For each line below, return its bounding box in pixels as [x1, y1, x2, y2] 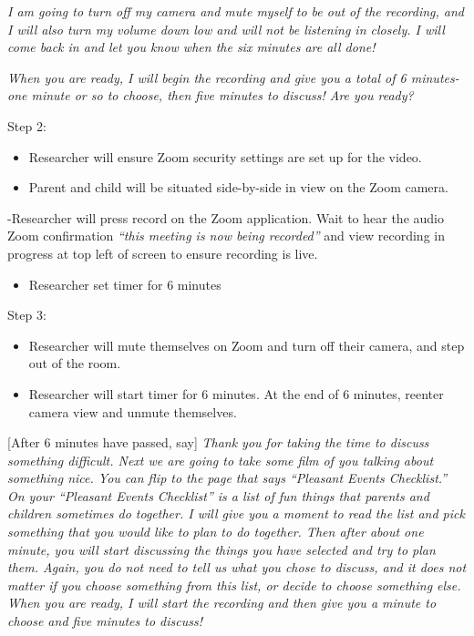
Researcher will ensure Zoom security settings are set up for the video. [28, 147, 422, 166]
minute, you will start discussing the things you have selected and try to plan [7, 539, 436, 559]
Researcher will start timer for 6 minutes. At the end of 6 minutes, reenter [28, 384, 444, 403]
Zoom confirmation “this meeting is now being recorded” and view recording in [7, 226, 445, 245]
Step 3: [7, 305, 46, 324]
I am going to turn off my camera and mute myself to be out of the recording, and [7, 2, 465, 20]
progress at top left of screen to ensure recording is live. [7, 243, 318, 262]
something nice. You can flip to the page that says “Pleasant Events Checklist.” [7, 468, 448, 487]
